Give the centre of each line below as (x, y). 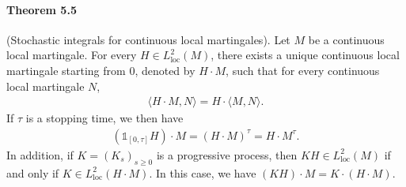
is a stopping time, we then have (104, 118)
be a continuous (346, 39)
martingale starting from (66, 70)
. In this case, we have (203, 172)
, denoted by (165, 70)
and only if (33, 172)
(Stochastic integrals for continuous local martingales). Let (148, 39)
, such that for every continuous (303, 70)
